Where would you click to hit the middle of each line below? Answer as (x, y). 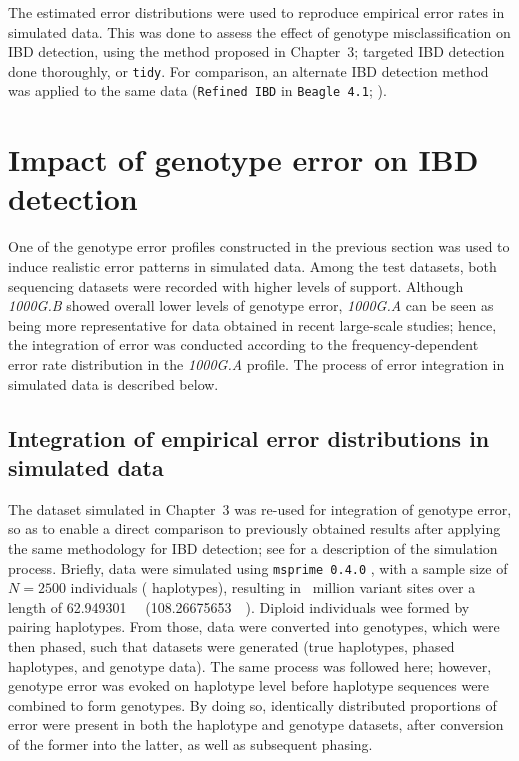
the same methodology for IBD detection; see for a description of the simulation (253, 547)
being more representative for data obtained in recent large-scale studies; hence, (252, 324)
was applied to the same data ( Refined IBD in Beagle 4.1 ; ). (197, 90)
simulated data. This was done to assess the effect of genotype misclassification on (259, 31)
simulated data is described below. (113, 383)
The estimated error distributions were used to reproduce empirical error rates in (256, 12)
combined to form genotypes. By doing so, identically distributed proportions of (252, 704)
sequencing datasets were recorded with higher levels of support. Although (236, 285)
